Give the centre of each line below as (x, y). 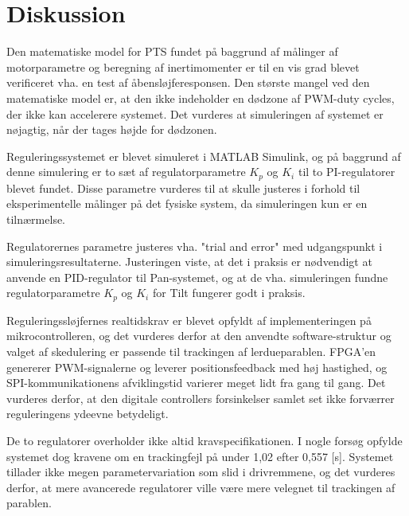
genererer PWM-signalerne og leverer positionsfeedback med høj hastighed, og (197, 367)
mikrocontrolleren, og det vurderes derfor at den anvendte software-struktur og (199, 336)
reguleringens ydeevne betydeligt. (88, 414)
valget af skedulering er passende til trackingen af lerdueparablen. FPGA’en (191, 351)
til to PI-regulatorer (347, 172)
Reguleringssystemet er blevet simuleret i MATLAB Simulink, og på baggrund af (204, 156)
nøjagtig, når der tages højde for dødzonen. (112, 129)
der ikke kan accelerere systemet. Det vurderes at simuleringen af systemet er (195, 113)
